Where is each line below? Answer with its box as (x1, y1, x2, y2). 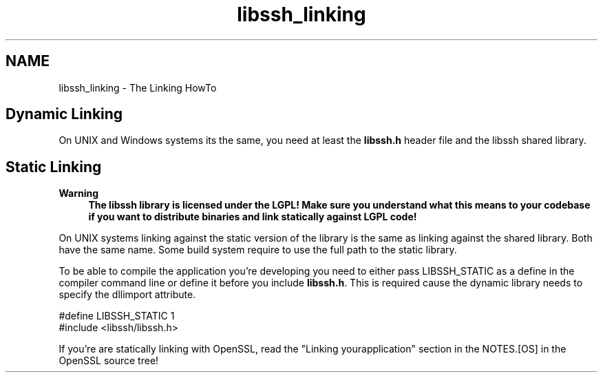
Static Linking (6, 158, 102, 176)
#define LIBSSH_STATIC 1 (59, 310, 175, 322)
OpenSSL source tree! (59, 355, 159, 367)
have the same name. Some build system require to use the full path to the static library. (59, 244, 457, 256)
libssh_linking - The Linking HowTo (59, 81, 217, 94)
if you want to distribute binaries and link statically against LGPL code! (88, 211, 417, 223)
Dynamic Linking (6, 105, 123, 123)
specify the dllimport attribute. (59, 288, 196, 301)
